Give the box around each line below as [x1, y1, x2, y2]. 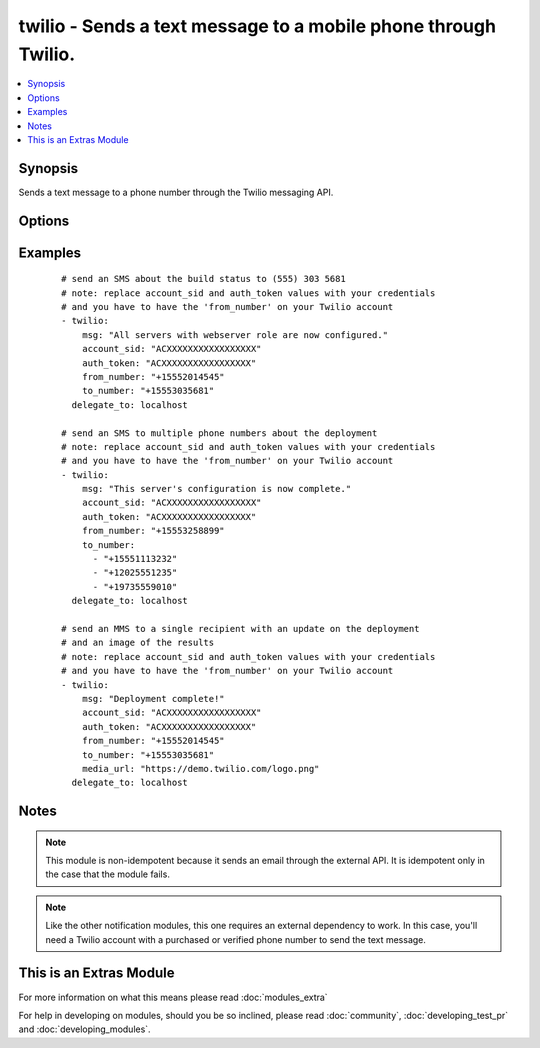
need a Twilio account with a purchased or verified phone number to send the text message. [45, 933, 427, 945]
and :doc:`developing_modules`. [18, 1023, 151, 1035]
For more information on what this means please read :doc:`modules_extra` [18, 991, 329, 1003]
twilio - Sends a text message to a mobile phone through [18, 15, 497, 37]
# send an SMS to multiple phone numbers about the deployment [61, 427, 378, 439]
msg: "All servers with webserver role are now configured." [81, 329, 389, 340]
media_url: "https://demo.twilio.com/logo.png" [81, 763, 320, 774]
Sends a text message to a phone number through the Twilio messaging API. [18, 186, 334, 198]
